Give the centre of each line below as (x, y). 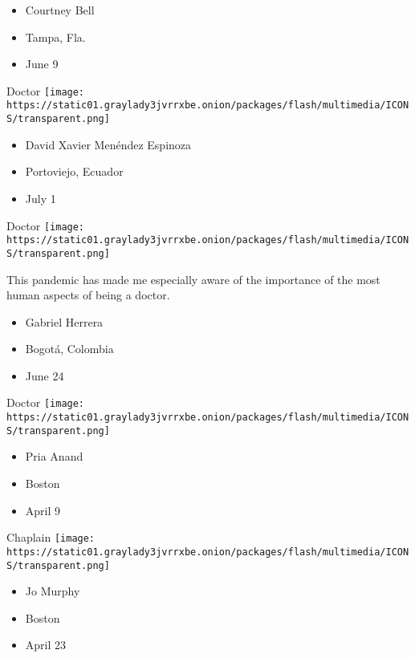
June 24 (45, 375)
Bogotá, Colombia (69, 349)
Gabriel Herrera (64, 321)
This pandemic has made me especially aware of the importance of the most (193, 279)
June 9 (42, 64)
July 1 (41, 198)
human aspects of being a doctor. (88, 295)
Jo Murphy (53, 591)
